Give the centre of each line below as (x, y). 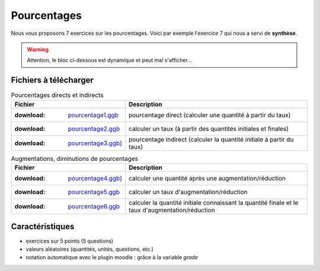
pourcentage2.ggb (94, 128)
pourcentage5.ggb (94, 192)
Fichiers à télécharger (52, 80)
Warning (38, 49)
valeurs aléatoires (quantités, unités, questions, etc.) (90, 249)
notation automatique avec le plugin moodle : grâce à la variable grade (112, 257)
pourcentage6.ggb (94, 206)
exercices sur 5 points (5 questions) (70, 241)
